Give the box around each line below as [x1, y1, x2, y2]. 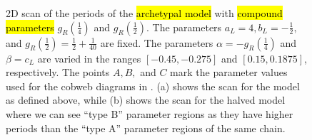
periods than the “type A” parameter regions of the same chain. [6, 120, 286, 135]
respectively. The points [6, 65, 110, 80]
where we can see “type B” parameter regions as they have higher [6, 106, 293, 121]
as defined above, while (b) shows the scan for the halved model [6, 92, 286, 107]
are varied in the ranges [37, 50, 141, 65]
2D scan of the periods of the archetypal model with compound [6, 6, 283, 20]
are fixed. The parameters [100, 35, 213, 50]
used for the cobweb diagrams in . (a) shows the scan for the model [6, 78, 300, 93]
